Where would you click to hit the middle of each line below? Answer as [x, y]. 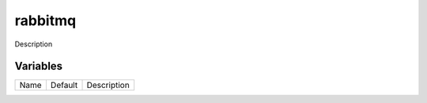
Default [64, 85]
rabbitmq [45, 20]
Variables [39, 66]
